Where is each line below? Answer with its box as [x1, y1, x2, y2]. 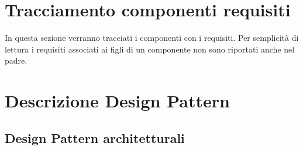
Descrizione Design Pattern [5, 89, 230, 113]
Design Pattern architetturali [5, 128, 185, 146]
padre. [5, 54, 27, 67]
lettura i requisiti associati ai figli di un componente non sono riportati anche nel [5, 43, 295, 55]
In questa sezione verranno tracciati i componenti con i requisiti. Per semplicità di [5, 32, 299, 44]
